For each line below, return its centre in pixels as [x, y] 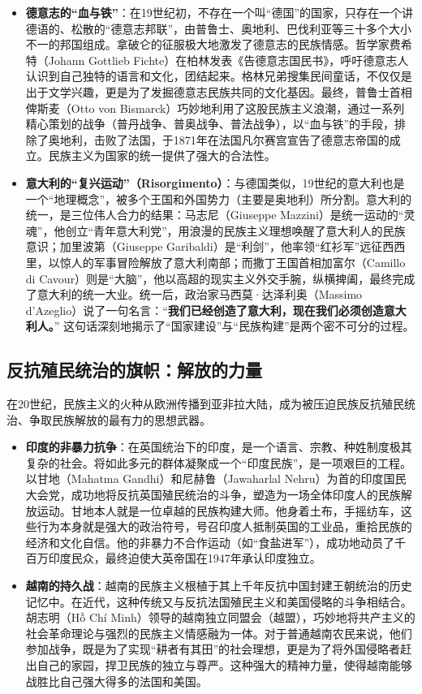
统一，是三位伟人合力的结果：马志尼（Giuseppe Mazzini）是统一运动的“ [215, 215]
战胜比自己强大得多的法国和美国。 [116, 681]
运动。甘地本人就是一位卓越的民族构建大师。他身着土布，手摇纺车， [219, 510]
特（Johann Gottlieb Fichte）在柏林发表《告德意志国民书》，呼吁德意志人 [217, 60]
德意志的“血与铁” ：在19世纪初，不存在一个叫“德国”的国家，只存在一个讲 [220, 12]
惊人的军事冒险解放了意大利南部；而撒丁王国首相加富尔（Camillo [233, 262]
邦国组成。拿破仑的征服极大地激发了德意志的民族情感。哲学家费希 [236, 44]
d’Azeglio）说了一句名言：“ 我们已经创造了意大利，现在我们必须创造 [205, 310]
